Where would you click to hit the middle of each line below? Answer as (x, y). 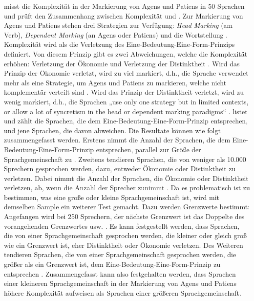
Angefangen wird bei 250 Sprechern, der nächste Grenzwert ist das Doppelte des (124, 216)
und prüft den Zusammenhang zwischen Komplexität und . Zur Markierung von (124, 15)
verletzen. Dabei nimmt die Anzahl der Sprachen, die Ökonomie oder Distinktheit (126, 178)
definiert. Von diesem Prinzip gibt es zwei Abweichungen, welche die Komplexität (126, 53)
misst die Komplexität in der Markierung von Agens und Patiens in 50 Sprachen (124, 6)
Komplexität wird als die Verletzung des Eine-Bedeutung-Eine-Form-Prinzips (119, 44)
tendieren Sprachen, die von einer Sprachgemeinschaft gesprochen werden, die (120, 254)
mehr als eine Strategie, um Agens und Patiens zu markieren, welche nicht (115, 82)
